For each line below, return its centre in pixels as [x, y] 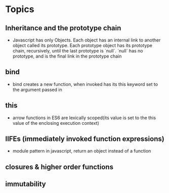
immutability [26, 184]
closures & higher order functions [59, 167]
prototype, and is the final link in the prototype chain [67, 56]
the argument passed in [37, 89]
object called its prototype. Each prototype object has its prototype [82, 45]
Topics [20, 9]
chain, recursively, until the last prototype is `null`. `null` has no [78, 51]
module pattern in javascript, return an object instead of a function [82, 151]
